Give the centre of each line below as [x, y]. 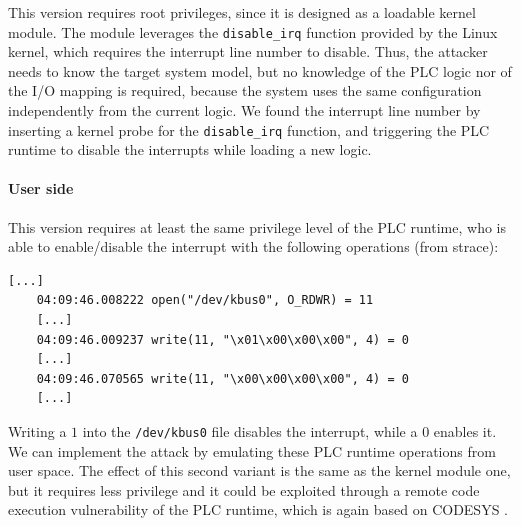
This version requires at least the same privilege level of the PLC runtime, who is [257, 226]
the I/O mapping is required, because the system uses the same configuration [245, 90]
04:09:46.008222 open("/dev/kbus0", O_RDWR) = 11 [205, 300]
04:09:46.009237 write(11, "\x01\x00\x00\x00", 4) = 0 [222, 339]
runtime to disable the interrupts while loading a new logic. [190, 149]
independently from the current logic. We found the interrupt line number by [244, 110]
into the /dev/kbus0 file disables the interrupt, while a [250, 431]
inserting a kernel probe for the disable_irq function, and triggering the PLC [249, 129]
